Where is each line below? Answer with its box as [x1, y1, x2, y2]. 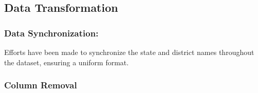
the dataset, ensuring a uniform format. [4, 57, 129, 67]
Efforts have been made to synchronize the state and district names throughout [4, 47, 254, 57]
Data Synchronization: [4, 26, 99, 39]
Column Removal [4, 79, 77, 91]
